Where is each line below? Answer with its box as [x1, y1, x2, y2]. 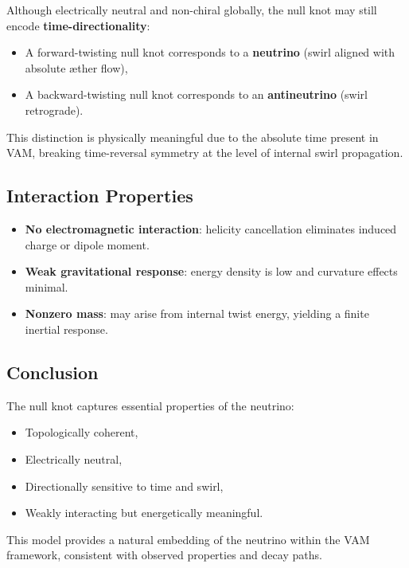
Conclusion [6, 359, 99, 384]
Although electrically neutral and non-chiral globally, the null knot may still [6, 2, 377, 18]
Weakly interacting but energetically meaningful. [25, 504, 263, 521]
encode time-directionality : [6, 17, 150, 33]
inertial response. [25, 320, 108, 337]
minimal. [25, 278, 68, 295]
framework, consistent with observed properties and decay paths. [6, 546, 322, 563]
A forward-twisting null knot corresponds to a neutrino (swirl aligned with [25, 44, 395, 61]
